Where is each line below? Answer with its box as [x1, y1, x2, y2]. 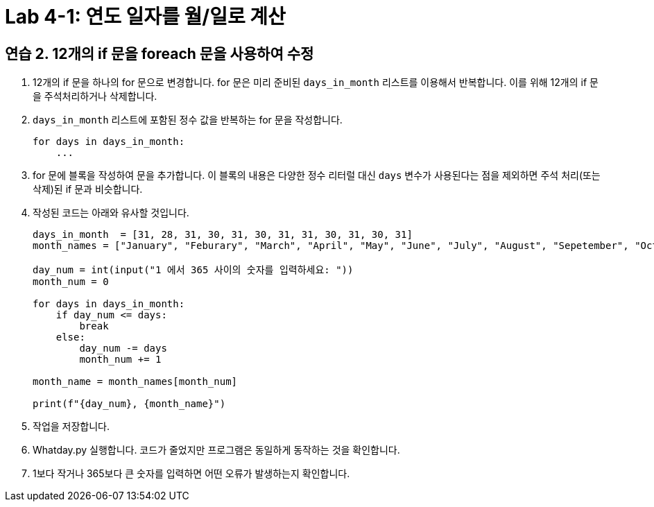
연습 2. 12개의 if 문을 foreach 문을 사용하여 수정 [5, 44, 314, 62]
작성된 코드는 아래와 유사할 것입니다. [33, 207, 189, 219]
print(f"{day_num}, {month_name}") [33, 398, 226, 410]
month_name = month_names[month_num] [33, 376, 238, 388]
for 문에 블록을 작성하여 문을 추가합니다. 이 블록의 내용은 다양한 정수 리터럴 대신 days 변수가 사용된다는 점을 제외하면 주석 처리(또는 [33, 169, 601, 182]
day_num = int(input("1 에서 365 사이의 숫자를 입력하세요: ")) [33, 264, 354, 276]
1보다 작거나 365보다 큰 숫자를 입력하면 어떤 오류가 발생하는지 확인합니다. [33, 467, 350, 480]
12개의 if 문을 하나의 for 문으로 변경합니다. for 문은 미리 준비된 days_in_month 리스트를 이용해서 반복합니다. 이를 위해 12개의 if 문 [33, 76, 599, 89]
